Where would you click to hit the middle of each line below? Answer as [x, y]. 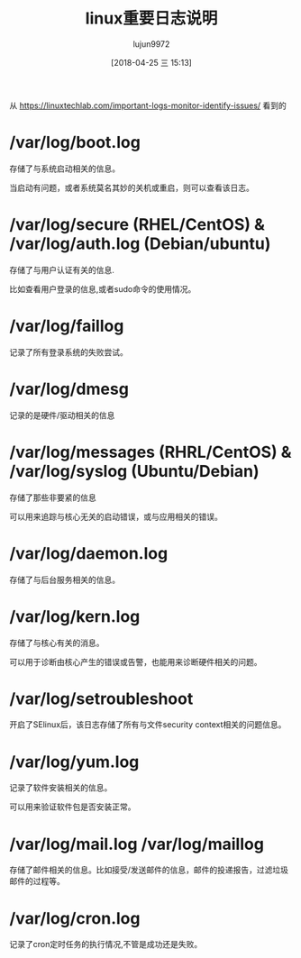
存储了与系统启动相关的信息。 [64, 169]
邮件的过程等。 [37, 881]
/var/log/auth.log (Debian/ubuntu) [140, 244]
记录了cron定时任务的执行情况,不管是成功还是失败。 [106, 944]
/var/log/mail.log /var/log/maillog [137, 844]
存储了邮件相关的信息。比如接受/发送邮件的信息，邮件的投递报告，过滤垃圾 [149, 870]
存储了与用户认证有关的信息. [62, 269]
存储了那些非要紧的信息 [53, 497]
